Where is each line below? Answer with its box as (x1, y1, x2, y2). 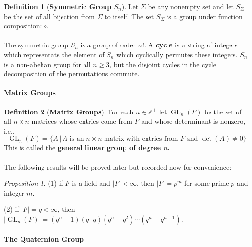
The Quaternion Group (4, 234, 84, 244)
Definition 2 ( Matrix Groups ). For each (4, 106, 134, 116)
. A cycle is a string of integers (144, 40, 238, 50)
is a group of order (80, 40, 136, 50)
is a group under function (167, 11, 243, 21)
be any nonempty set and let (148, 1, 234, 11)
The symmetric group (4, 40, 68, 50)
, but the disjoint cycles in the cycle (109, 59, 216, 69)
